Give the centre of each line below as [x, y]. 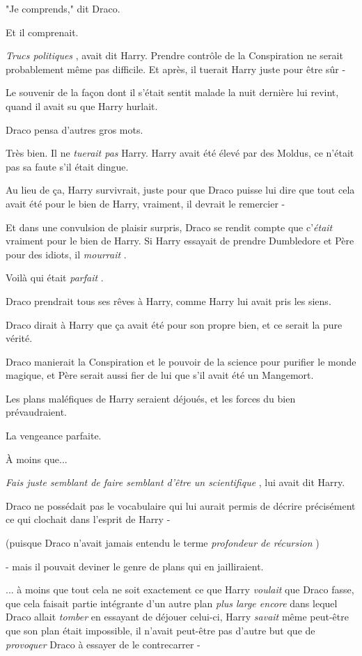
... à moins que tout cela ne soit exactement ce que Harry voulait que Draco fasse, [180, 589]
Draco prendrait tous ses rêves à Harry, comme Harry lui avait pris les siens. [168, 300]
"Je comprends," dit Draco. [63, 8]
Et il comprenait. [42, 32]
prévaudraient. [36, 412]
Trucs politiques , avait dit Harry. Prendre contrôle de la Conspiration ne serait [174, 55]
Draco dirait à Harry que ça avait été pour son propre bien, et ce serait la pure [174, 324]
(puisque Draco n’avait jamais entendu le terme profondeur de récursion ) [163, 543]
